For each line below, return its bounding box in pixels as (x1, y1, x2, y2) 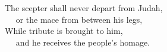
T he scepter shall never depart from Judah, (5, 2, 163, 13)
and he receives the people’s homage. (15, 36, 150, 48)
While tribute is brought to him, (5, 25, 123, 37)
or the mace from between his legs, (15, 13, 143, 25)
